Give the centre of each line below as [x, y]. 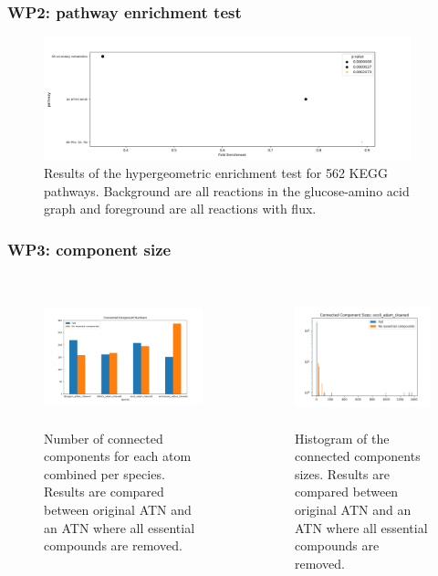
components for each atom [118, 456]
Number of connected [104, 438]
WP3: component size [89, 249]
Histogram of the [342, 438]
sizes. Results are [342, 473]
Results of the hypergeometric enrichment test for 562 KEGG [216, 172]
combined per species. [104, 473]
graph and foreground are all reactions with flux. [180, 209]
